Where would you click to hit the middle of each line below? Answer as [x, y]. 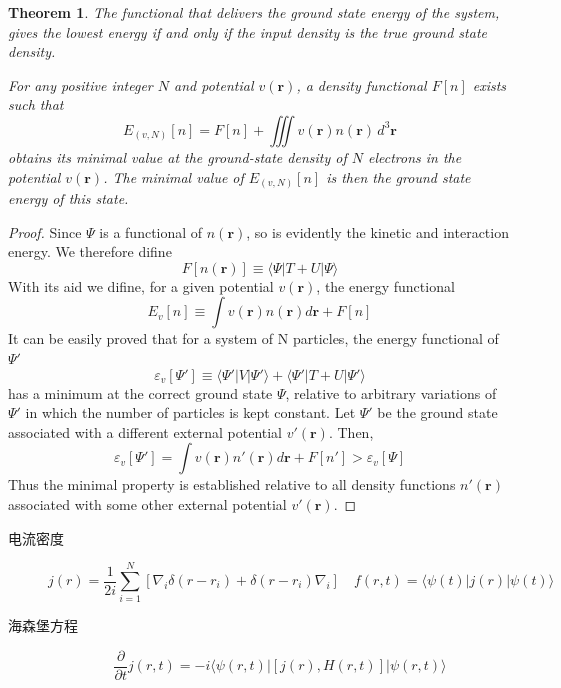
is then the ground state [398, 176]
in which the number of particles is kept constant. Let [190, 412]
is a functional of [151, 231]
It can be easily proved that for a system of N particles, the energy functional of [253, 338]
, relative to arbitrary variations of [391, 392]
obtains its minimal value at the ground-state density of [177, 156]
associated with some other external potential [147, 504]
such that [36, 104]
